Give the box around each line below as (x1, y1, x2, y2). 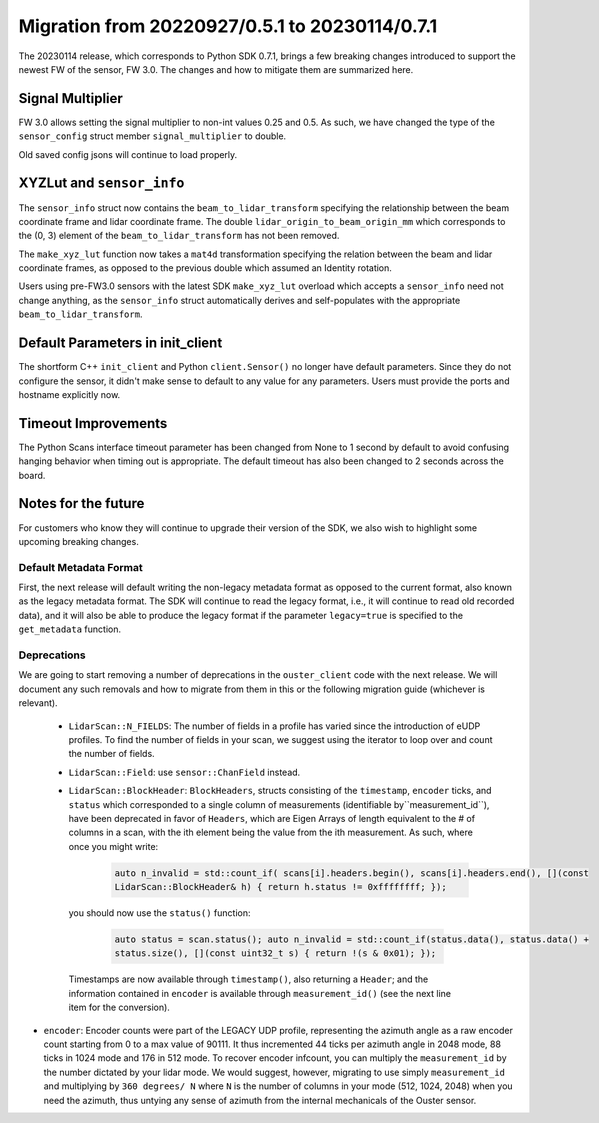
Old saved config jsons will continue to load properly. (18, 148, 238, 160)
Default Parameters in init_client (18, 335, 223, 352)
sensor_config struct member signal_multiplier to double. (18, 130, 287, 142)
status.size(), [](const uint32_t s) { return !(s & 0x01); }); (114, 948, 437, 959)
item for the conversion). (68, 1001, 170, 1014)
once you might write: (68, 840, 159, 852)
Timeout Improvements (18, 415, 168, 432)
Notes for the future (18, 495, 145, 512)
